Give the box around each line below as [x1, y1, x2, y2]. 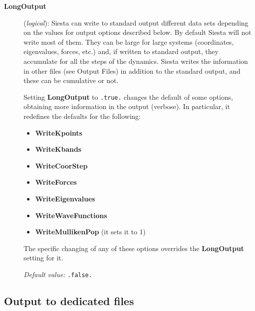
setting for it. [24, 253, 63, 263]
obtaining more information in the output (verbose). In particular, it [24, 101, 230, 112]
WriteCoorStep [35, 160, 88, 170]
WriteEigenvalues [35, 193, 95, 203]
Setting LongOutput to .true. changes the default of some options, [24, 91, 233, 102]
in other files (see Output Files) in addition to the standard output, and [24, 65, 241, 76]
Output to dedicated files [4, 293, 134, 308]
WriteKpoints [35, 127, 83, 138]
